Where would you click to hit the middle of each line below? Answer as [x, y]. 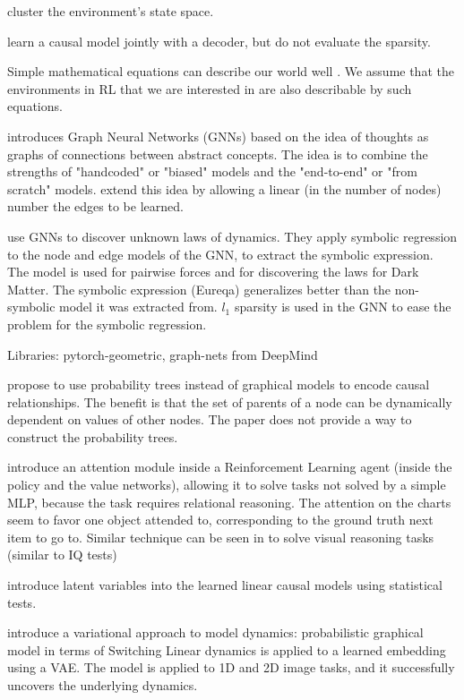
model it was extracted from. [138, 307]
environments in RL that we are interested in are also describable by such [210, 88]
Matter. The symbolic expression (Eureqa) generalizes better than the [199, 289]
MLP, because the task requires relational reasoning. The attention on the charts [229, 502]
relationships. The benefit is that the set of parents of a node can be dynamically [230, 401]
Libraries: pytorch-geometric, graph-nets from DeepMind [163, 354]
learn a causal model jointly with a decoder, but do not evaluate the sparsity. [219, 41]
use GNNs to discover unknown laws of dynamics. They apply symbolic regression [232, 236]
